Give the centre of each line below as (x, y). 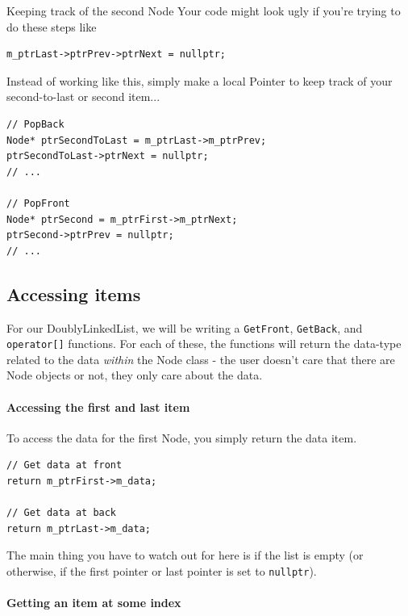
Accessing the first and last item (98, 406)
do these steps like (52, 26)
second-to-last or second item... (83, 96)
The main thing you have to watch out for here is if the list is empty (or (185, 555)
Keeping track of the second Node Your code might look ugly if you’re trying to (204, 10)
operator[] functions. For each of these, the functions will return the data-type (204, 344)
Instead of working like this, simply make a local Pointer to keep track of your (200, 80)
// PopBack (35, 124)
